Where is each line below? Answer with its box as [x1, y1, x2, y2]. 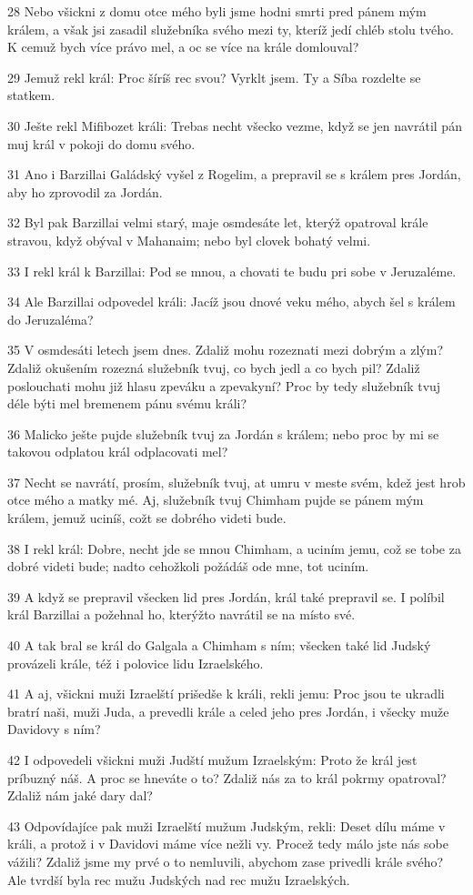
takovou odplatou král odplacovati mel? [7, 442, 228, 461]
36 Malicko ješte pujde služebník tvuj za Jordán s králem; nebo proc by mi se [7, 424, 439, 443]
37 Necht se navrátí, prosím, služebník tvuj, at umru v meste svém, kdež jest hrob [7, 472, 466, 491]
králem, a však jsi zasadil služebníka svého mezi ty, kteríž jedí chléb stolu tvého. [7, 19, 454, 38]
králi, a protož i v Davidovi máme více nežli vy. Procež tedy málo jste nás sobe [7, 834, 448, 853]
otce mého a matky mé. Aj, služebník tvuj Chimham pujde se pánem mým [7, 490, 424, 509]
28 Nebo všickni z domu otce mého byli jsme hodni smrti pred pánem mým [7, 2, 427, 20]
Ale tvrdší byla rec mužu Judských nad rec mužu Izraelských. [7, 870, 350, 889]
